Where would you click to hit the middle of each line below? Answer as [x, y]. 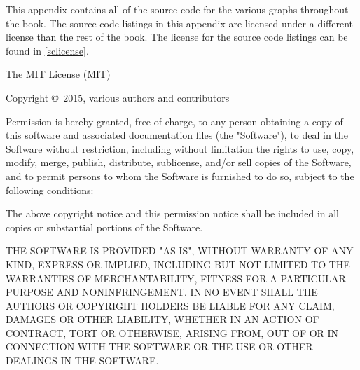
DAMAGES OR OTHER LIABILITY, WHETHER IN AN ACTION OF [162, 319]
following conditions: [50, 190]
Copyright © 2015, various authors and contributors [118, 97]
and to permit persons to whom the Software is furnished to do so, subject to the [180, 176]
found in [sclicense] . [47, 50]
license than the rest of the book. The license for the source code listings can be [177, 37]
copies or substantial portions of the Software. [104, 227]
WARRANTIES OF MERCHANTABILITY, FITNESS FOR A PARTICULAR [176, 278]
